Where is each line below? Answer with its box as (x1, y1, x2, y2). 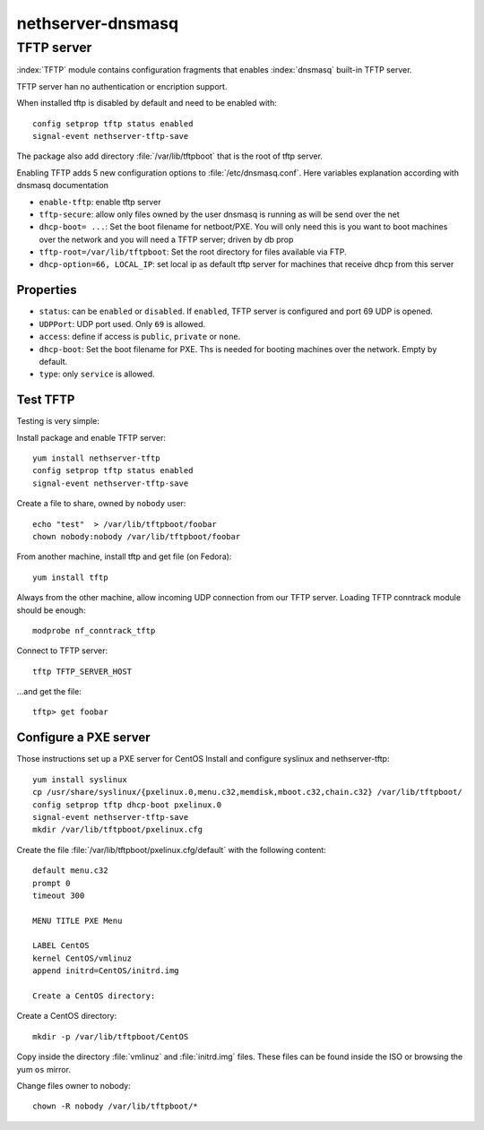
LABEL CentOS (32, 941, 90, 951)
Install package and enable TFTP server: (16, 432, 166, 443)
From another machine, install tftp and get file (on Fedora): (16, 551, 232, 562)
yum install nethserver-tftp (32, 453, 160, 463)
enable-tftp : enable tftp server (39, 196, 161, 207)
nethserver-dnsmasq (16, 13, 179, 33)
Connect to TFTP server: (16, 645, 108, 656)
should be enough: (16, 605, 86, 616)
